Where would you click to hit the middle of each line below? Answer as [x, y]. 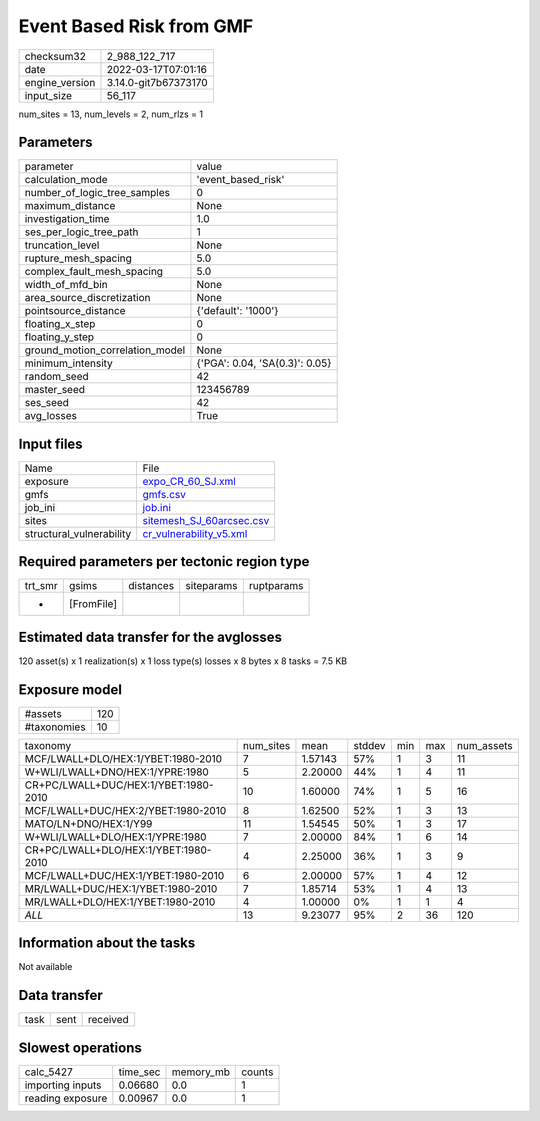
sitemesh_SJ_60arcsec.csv [206, 520]
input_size [48, 95]
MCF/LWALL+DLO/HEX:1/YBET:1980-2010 [123, 758]
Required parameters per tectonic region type [164, 561]
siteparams [211, 586]
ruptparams [276, 586]
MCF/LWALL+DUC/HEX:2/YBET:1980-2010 [125, 810]
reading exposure [66, 1098]
